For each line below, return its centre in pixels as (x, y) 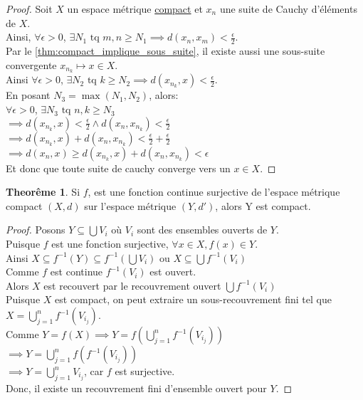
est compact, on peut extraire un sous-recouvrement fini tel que (193, 299)
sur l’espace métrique (130, 205)
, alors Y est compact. (263, 205)
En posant (28, 95)
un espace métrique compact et (135, 9)
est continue (77, 272)
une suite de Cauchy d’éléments (288, 9)
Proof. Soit (29, 9)
